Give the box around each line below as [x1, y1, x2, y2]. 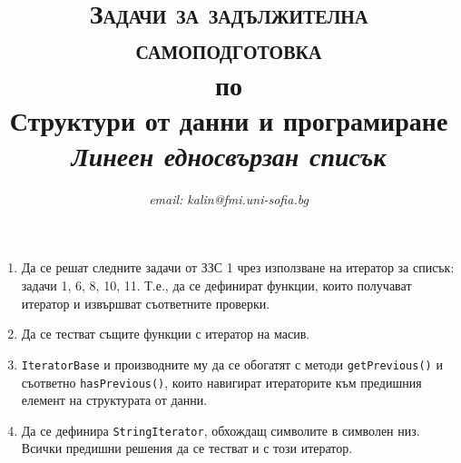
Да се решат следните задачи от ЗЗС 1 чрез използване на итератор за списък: [21, 258, 455, 277]
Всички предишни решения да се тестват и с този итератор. [21, 438, 353, 458]
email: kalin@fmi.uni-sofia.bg [149, 189, 309, 208]
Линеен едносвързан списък [71, 136, 387, 174]
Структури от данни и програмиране [9, 101, 448, 138]
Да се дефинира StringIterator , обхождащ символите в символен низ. [21, 420, 420, 439]
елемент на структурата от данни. [21, 390, 208, 409]
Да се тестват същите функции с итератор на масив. [21, 324, 310, 343]
